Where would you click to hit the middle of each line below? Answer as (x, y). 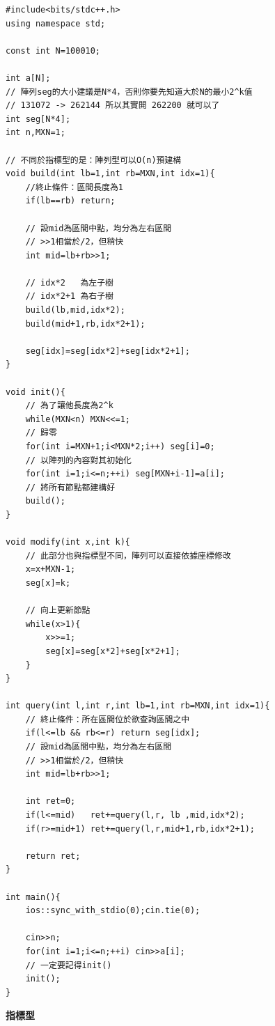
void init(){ (36, 392)
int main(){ (33, 897)
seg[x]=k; (48, 583)
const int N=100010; (53, 50)
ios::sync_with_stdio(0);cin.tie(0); (113, 911)
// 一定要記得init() (69, 965)
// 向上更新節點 (58, 611)
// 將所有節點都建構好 (70, 487)
